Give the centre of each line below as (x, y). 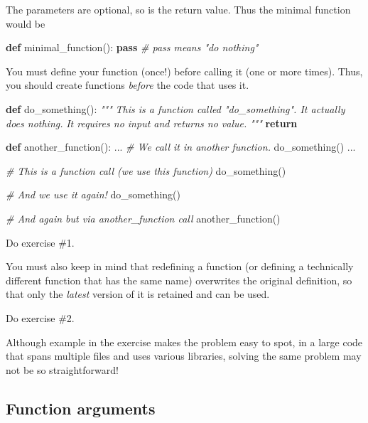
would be (26, 23)
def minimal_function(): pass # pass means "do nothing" (132, 47)
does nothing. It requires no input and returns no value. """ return (152, 123)
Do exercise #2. (40, 317)
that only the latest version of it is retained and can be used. (138, 294)
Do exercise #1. (40, 242)
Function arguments (81, 408)
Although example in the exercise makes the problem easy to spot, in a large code (184, 342)
